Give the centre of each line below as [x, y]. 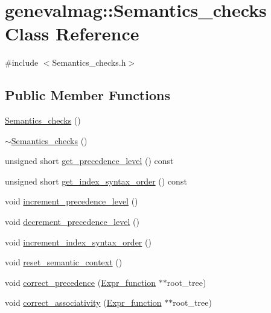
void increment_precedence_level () [72, 201]
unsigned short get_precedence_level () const [89, 161]
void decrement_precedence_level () [72, 222]
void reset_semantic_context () [64, 262]
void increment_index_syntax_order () [78, 242]
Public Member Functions [88, 95]
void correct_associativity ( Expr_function [83, 302]
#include [22, 62]
